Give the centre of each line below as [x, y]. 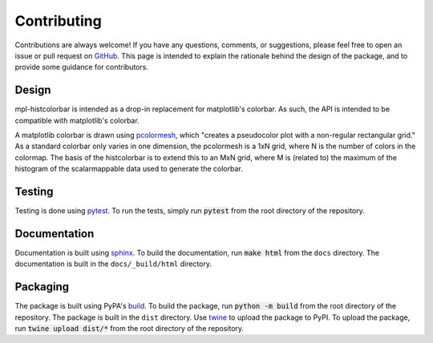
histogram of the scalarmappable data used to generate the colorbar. [129, 169]
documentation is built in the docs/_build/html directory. [113, 264]
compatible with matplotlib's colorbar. [77, 120]
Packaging [42, 287]
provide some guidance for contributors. [81, 67]
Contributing [58, 21]
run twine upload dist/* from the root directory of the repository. [129, 329]
